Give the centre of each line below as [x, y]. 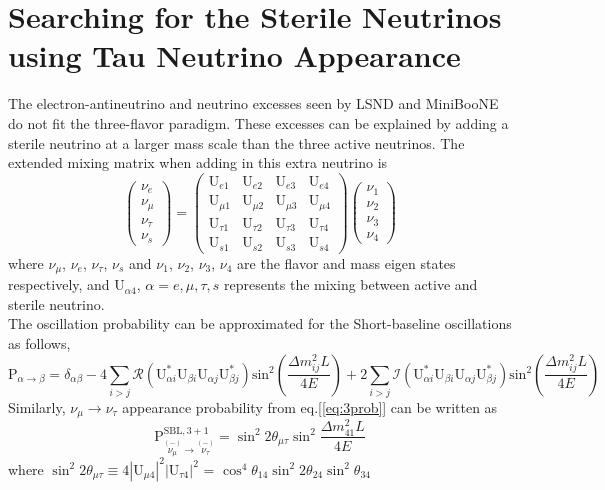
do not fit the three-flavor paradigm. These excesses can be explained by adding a [258, 122]
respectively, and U [66, 284]
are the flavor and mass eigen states [346, 262]
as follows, [39, 342]
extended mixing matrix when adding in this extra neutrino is [198, 162]
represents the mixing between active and [351, 284]
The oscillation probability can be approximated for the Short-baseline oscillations [260, 323]
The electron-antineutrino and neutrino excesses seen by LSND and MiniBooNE [253, 103]
